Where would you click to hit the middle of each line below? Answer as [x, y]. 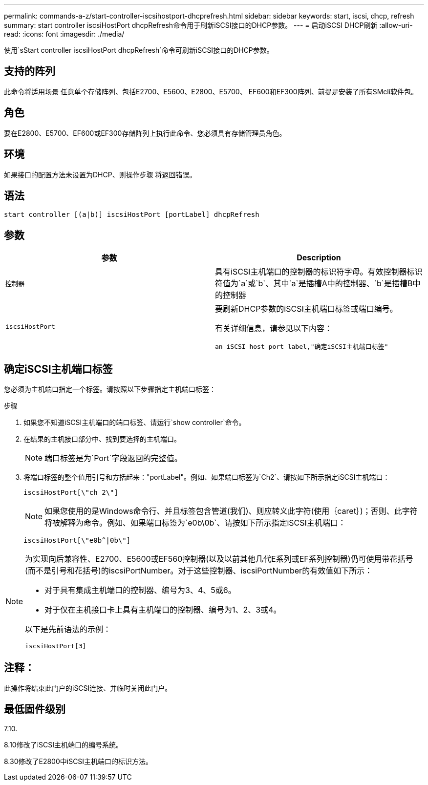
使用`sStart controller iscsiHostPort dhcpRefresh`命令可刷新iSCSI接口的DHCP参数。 [139, 50]
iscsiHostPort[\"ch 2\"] [71, 493]
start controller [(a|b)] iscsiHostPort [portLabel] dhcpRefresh [132, 215]
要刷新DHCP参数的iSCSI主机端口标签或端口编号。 [306, 309]
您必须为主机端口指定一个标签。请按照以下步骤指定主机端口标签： [110, 389]
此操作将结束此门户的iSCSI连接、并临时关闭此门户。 [88, 688]
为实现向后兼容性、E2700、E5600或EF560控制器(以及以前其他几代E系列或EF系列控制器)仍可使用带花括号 [219, 559]
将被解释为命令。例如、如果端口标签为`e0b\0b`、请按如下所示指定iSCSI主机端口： [195, 523]
